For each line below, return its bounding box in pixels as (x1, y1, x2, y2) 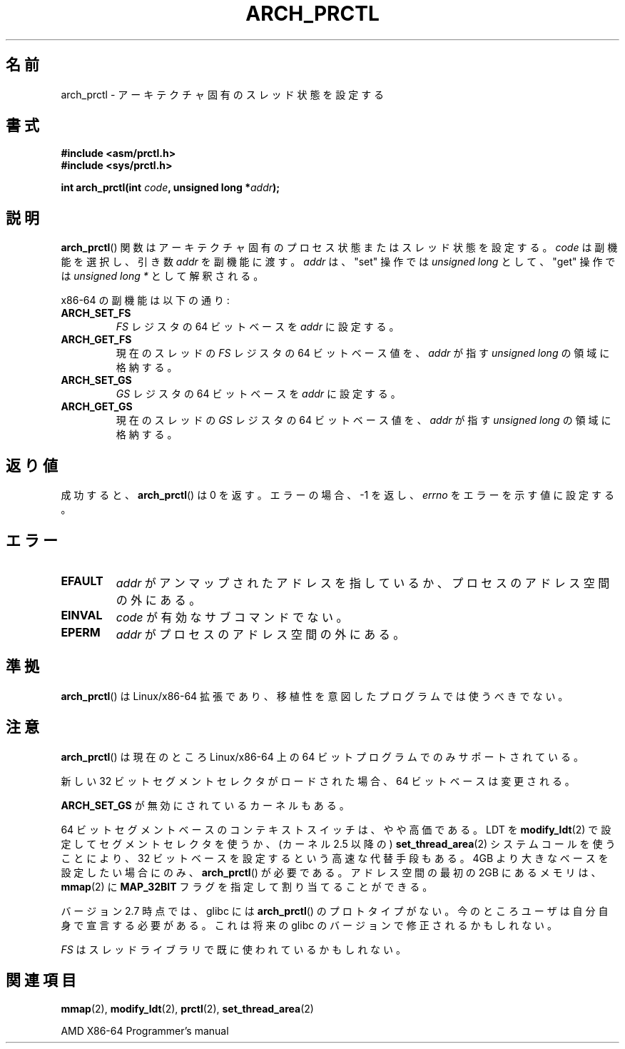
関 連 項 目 (6, 971, 76, 990)
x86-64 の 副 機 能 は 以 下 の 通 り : (61, 294, 230, 307)
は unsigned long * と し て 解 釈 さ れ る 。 (61, 270, 264, 283)
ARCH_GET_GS (61, 400, 133, 413)
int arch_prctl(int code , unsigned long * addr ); (61, 181, 280, 194)
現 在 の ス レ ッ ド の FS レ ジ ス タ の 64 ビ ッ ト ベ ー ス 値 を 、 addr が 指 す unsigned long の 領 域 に (116, 347, 610, 360)
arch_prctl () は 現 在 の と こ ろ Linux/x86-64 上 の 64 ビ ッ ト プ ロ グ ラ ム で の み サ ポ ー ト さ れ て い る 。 (61, 750, 584, 763)
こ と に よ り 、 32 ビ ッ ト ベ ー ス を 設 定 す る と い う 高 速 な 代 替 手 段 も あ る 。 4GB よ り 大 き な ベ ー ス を (61, 851, 609, 864)
